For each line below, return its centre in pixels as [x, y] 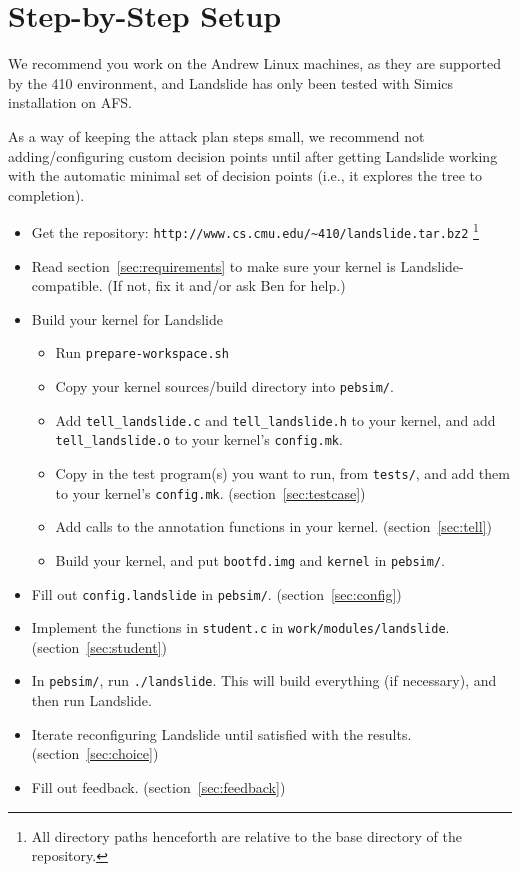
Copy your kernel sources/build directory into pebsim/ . [224, 386]
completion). [46, 194]
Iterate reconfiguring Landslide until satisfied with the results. [221, 733]
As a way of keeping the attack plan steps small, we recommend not [216, 135]
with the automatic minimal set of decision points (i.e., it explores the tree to [245, 175]
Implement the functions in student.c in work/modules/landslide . [240, 627]
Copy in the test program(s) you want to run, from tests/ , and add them [282, 473]
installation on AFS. [70, 102]
